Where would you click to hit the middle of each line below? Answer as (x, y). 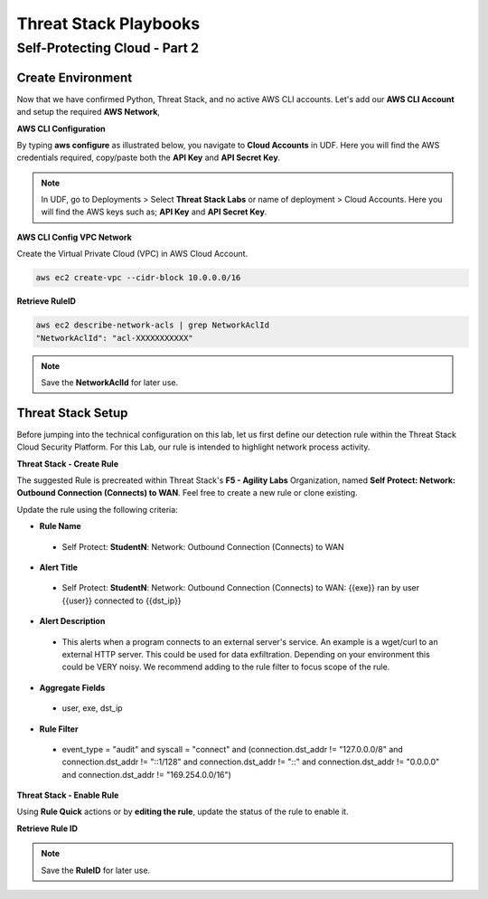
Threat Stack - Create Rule (68, 464)
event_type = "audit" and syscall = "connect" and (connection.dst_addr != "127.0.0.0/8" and (233, 749)
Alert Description (72, 621)
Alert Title (59, 567)
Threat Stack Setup (72, 413)
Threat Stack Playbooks (108, 24)
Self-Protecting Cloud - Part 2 (108, 48)
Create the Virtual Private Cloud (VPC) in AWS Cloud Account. (132, 254)
